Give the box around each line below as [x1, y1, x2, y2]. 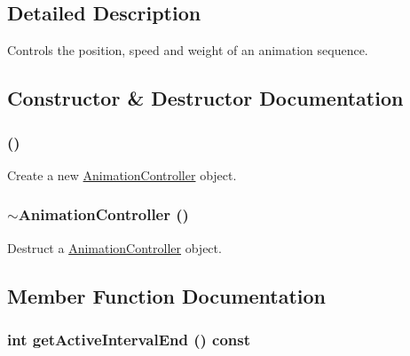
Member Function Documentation [7, 281, 327, 309]
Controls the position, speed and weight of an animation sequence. [7, 41, 368, 59]
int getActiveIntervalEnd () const [7, 328, 251, 350]
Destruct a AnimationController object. [7, 238, 222, 257]
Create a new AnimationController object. [7, 165, 237, 184]
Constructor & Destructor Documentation [7, 84, 404, 112]
